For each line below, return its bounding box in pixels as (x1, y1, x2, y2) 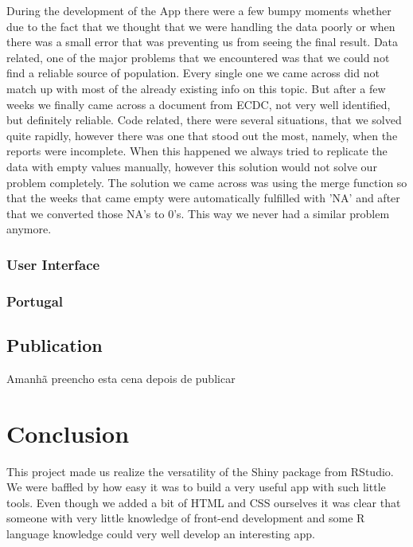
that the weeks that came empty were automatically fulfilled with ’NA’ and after (6, 189, 400, 206)
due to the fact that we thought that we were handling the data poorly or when (6, 18, 395, 34)
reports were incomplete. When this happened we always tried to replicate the (6, 143, 388, 159)
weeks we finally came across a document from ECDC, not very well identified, (6, 96, 391, 112)
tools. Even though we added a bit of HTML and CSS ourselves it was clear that (6, 494, 401, 510)
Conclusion (6, 416, 130, 449)
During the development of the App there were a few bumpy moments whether (6, 2, 392, 18)
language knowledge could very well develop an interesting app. (6, 525, 315, 541)
